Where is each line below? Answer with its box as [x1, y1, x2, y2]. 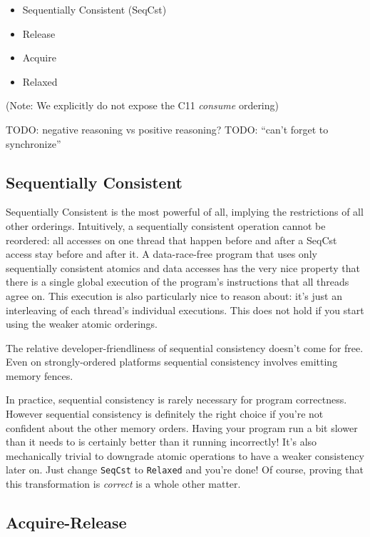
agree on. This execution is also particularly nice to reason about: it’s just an [6, 288, 342, 303]
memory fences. [6, 368, 73, 383]
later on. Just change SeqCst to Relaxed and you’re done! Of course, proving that [6, 462, 364, 477]
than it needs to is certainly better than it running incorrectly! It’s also [6, 434, 317, 449]
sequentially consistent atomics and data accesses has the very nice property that [6, 260, 360, 275]
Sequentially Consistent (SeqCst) [22, 2, 167, 16]
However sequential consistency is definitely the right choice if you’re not [6, 406, 324, 421]
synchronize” [6, 136, 61, 151]
